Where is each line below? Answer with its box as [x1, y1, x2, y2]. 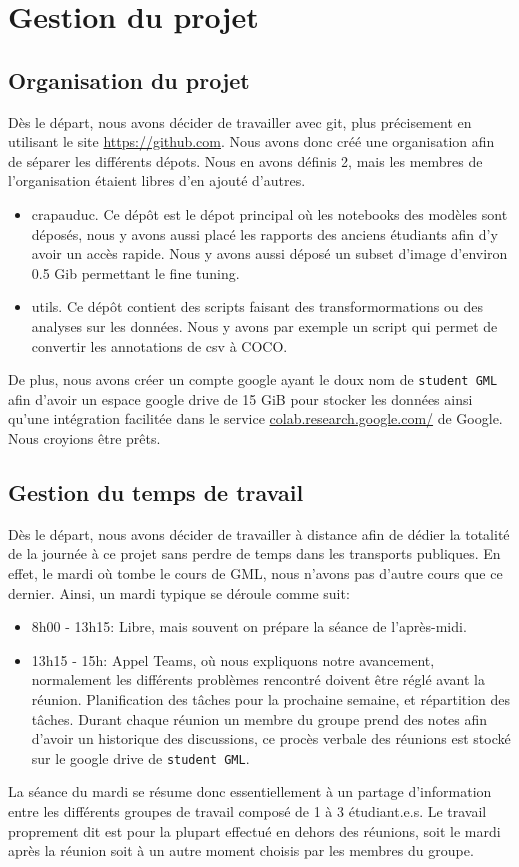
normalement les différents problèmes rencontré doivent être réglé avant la [31, 669, 485, 690]
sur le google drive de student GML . [31, 747, 250, 768]
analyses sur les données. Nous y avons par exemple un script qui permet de [31, 315, 498, 336]
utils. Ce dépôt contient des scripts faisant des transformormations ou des [31, 296, 483, 317]
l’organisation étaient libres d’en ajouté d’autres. [8, 170, 306, 191]
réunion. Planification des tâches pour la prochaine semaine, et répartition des [31, 688, 511, 709]
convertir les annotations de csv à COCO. [31, 335, 288, 356]
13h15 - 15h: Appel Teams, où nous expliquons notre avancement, [31, 649, 435, 670]
